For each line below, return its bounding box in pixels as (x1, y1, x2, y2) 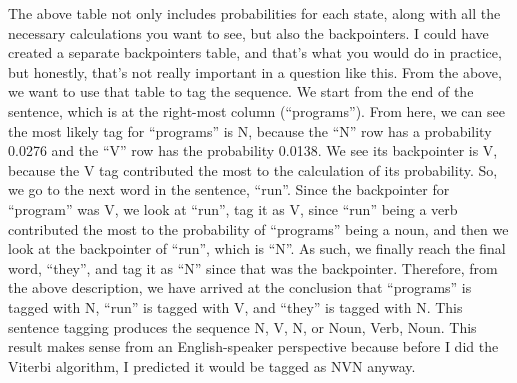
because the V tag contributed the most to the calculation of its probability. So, (8, 159, 498, 180)
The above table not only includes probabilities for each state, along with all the (8, 3, 501, 23)
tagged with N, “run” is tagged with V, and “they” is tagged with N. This (8, 296, 463, 317)
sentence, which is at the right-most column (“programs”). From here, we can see (8, 100, 505, 121)
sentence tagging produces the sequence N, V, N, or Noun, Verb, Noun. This (8, 316, 477, 337)
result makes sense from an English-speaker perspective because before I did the (8, 336, 499, 357)
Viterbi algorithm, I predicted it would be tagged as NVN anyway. (8, 355, 416, 376)
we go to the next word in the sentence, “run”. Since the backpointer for (8, 179, 450, 200)
